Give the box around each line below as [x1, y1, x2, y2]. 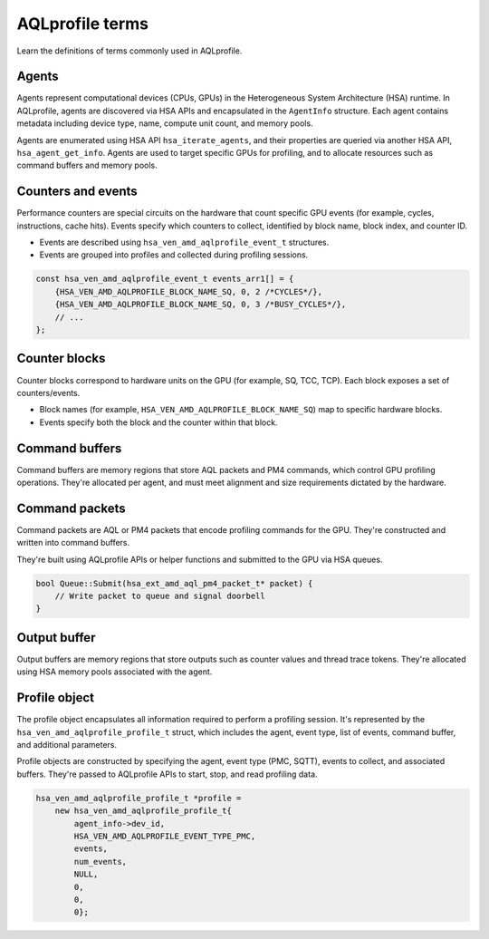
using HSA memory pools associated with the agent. [16, 666, 213, 677]
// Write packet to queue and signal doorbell [54, 591, 266, 602]
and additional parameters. [16, 740, 118, 750]
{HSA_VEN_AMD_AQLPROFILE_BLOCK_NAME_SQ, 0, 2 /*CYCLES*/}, [54, 286, 323, 296]
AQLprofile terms [16, 14, 149, 34]
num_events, [73, 857, 127, 866]
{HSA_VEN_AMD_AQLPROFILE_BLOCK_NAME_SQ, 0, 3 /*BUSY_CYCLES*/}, [54, 299, 347, 310]
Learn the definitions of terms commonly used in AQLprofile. [16, 45, 243, 56]
